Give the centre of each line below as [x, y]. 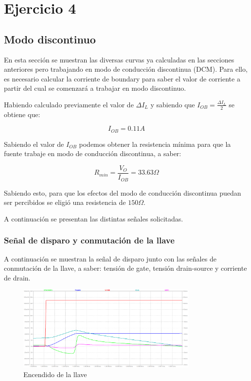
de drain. [17, 277]
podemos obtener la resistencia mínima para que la [155, 144]
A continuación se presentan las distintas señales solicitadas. [94, 218]
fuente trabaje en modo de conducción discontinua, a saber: [93, 153]
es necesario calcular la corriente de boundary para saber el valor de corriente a [122, 78]
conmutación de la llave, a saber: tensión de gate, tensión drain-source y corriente [125, 268]
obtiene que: [22, 114]
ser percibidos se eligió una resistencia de [65, 202]
